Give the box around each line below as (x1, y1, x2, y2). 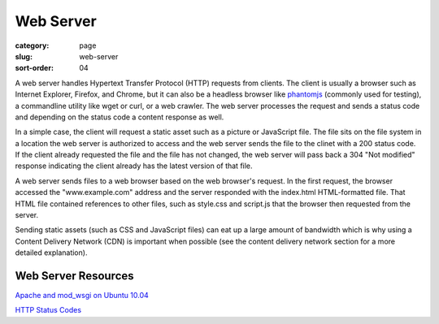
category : (15, 41, 50, 50)
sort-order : (15, 63, 54, 73)
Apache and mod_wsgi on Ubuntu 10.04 (15, 291, 150, 300)
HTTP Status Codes (15, 305, 81, 315)
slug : (15, 51, 33, 61)
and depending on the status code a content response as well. (15, 112, 224, 122)
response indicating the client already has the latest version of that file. (15, 161, 253, 171)
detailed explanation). (15, 248, 88, 257)
